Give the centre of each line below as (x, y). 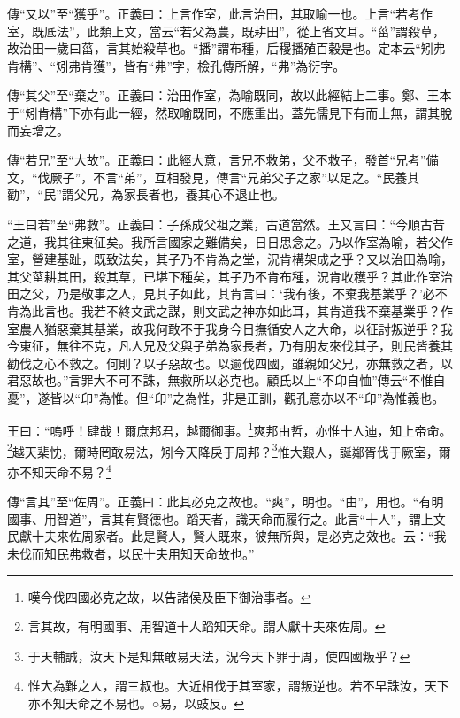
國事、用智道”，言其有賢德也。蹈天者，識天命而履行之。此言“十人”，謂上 (220, 518)
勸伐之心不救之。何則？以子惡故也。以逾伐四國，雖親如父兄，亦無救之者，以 (230, 363)
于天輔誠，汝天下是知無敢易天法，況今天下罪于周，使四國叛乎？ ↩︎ (219, 656)
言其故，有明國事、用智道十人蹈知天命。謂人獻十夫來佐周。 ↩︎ (207, 626)
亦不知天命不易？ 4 (59, 470)
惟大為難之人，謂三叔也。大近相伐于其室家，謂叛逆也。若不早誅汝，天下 (238, 686)
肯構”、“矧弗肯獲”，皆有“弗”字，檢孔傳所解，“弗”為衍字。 (176, 65)
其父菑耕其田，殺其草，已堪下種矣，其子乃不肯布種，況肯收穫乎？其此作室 (224, 276)
